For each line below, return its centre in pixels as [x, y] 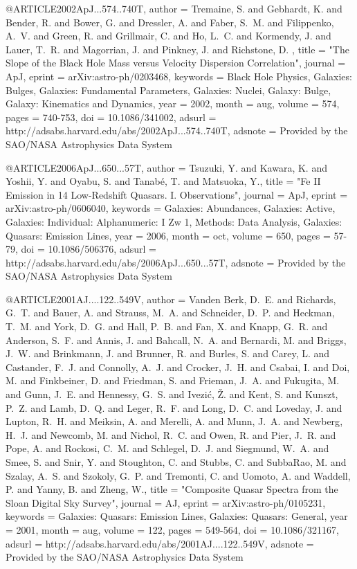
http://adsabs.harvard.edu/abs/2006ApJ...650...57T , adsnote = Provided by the [176, 262]
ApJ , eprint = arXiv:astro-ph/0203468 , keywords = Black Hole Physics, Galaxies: [179, 76]
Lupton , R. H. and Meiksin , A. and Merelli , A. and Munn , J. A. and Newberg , [174, 421]
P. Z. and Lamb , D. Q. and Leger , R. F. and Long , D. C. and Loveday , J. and [174, 407]
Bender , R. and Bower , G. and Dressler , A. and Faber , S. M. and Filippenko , [170, 22]
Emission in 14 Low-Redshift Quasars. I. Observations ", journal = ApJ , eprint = [177, 194]
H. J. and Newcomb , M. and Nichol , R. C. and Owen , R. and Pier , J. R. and [171, 434]
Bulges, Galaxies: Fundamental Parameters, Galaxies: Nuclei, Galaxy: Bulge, [168, 90]
